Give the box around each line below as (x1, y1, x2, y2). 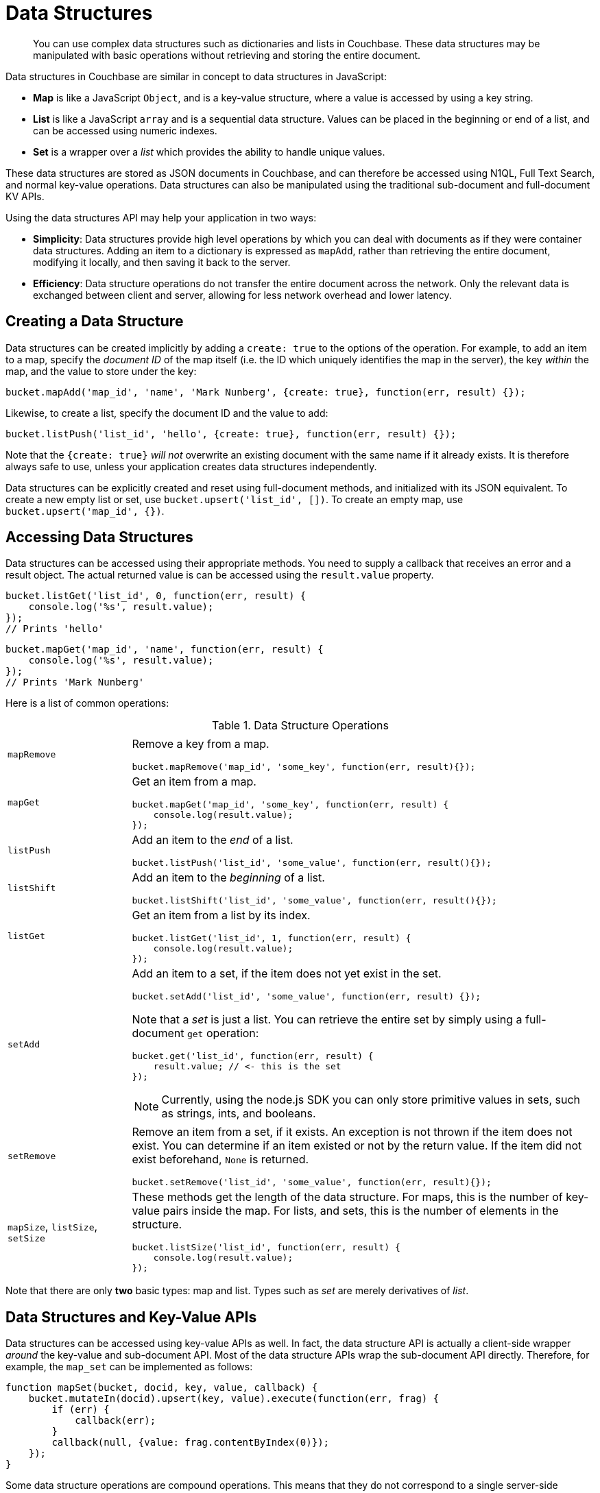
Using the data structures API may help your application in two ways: (5, 211, 317, 223)
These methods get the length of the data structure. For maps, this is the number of (132, 1190, 563, 1204)
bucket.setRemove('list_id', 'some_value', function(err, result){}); (132, 1177, 492, 1188)
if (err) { (51, 1404, 110, 1416)
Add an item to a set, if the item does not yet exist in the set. (132, 967, 442, 981)
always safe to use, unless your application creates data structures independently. (5, 460, 377, 472)
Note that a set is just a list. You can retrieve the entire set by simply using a (132, 1012, 523, 1027)
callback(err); (75, 1415, 156, 1427)
